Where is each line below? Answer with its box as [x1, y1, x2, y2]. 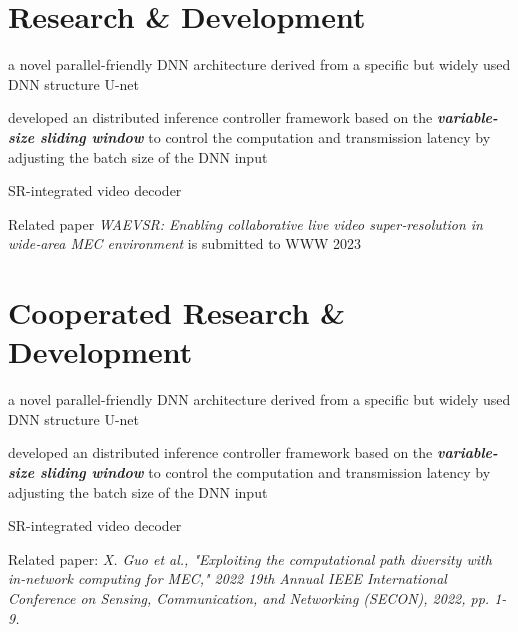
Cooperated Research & [8, 292, 346, 333]
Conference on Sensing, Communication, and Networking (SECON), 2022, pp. [8, 587, 490, 608]
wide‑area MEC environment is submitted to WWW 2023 [8, 233, 362, 254]
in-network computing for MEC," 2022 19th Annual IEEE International [8, 568, 447, 589]
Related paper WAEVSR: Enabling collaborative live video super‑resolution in [8, 213, 483, 234]
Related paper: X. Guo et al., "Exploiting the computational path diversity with [8, 548, 492, 569]
